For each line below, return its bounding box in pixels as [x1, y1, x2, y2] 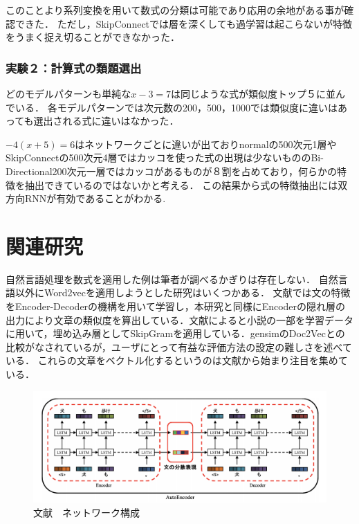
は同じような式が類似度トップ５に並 [171, 87, 336, 100]
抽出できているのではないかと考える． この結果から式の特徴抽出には [24, 177, 338, 192]
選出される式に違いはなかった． [33, 114, 179, 128]
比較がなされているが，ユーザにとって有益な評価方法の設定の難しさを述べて [6, 339, 352, 354]
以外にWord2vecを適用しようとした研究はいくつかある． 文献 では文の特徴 [15, 285, 351, 300]
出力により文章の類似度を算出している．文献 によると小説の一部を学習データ [6, 312, 353, 327]
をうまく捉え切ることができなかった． [6, 30, 180, 44]
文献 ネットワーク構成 [33, 505, 140, 519]
